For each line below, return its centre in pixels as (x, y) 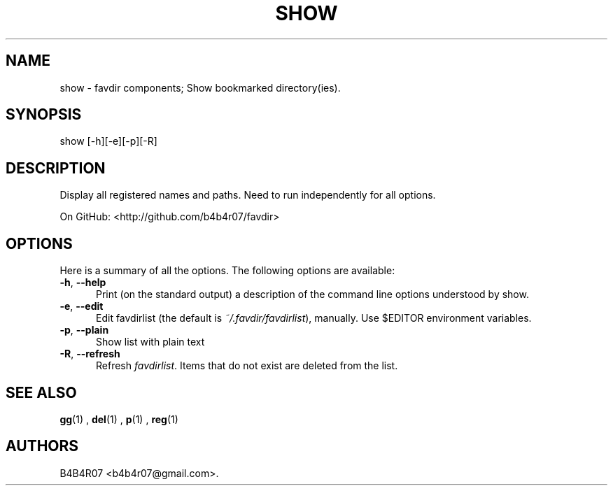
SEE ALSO (41, 392)
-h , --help (83, 283)
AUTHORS (42, 446)
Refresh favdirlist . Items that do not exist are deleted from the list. (247, 366)
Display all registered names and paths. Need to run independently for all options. (248, 195)
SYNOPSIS (44, 115)
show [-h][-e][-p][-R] (108, 141)
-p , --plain (84, 330)
